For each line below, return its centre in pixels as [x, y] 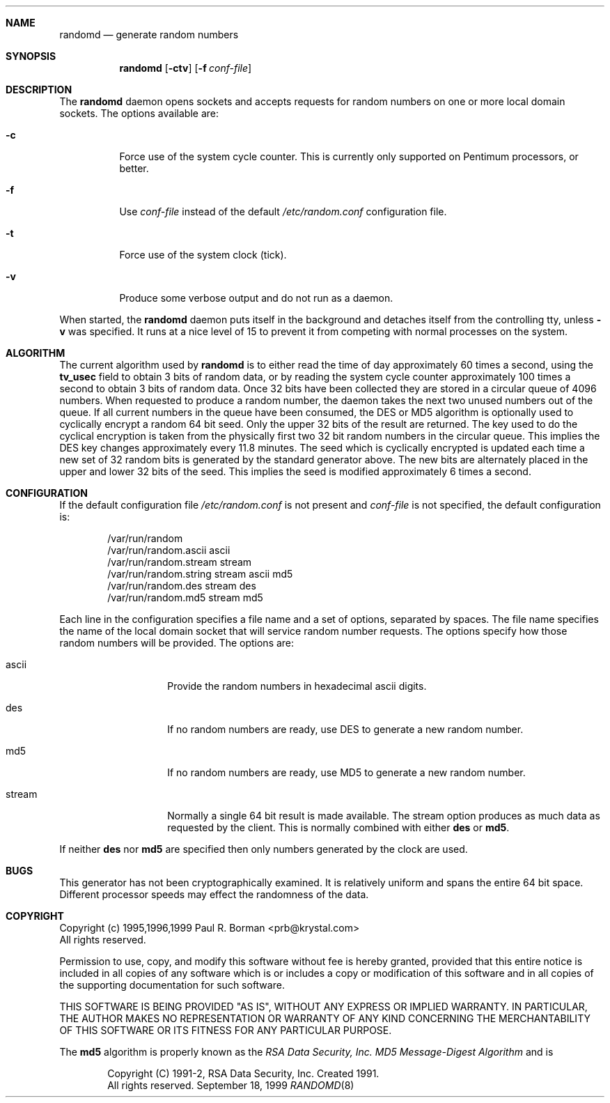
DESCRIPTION [39, 90]
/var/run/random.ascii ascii [169, 550]
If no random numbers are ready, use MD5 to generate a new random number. [346, 772]
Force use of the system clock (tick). [203, 255]
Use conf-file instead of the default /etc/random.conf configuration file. [283, 211]
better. [134, 168]
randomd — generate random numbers [149, 34]
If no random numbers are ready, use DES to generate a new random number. [345, 729]
